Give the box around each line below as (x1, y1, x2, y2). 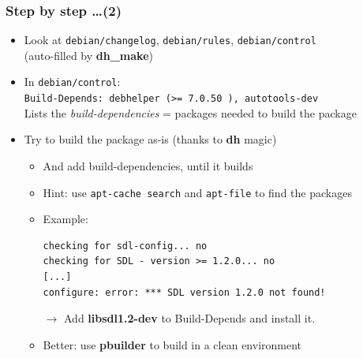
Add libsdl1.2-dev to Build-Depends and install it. (63, 310, 316, 326)
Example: (43, 211, 88, 227)
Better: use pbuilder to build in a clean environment (43, 336, 302, 352)
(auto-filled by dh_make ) (24, 47, 153, 63)
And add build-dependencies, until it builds (43, 157, 253, 173)
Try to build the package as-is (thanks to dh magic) (24, 131, 277, 147)
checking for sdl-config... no (43, 240, 208, 252)
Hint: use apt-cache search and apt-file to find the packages (43, 184, 352, 200)
